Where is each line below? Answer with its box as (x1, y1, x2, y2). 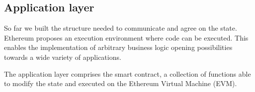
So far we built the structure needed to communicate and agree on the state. (4, 23, 237, 33)
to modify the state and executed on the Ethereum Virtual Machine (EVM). (4, 78, 237, 89)
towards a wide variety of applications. (4, 51, 121, 62)
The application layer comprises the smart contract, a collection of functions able (4, 68, 251, 79)
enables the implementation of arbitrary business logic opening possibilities (4, 42, 233, 52)
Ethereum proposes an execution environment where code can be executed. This (4, 32, 249, 43)
